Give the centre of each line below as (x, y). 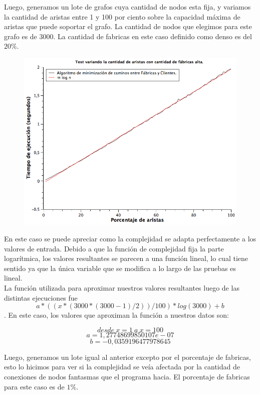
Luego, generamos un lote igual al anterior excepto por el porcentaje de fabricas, (127, 357)
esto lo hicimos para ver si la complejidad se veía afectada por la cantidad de (122, 367)
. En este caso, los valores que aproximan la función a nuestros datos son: (116, 315)
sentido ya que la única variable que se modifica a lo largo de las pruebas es (120, 268)
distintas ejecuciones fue (41, 297)
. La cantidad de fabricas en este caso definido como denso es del (153, 36)
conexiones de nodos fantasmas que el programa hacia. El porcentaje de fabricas (127, 376)
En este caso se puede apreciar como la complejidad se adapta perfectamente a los (130, 238)
